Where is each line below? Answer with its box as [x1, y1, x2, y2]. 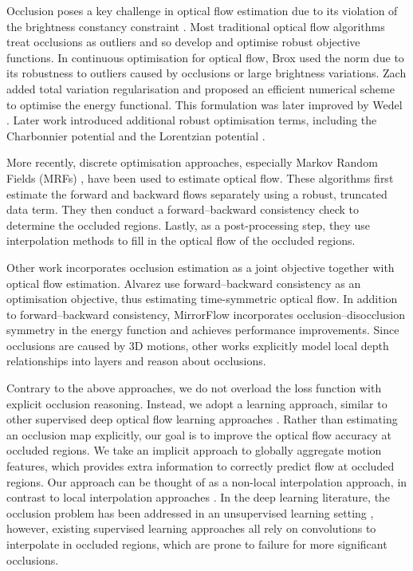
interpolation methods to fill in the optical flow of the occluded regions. [6, 232, 356, 249]
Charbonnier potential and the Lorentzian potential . [6, 127, 265, 144]
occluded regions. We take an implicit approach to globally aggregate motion [6, 442, 382, 459]
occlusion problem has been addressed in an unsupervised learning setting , [6, 504, 374, 521]
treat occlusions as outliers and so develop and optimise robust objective [6, 33, 360, 50]
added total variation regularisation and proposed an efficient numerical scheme [6, 80, 395, 96]
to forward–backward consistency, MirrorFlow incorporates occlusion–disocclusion [6, 305, 405, 322]
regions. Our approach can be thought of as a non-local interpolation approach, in [6, 473, 407, 490]
